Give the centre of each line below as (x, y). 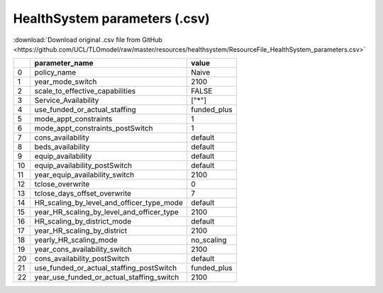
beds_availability (62, 147)
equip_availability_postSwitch (83, 165)
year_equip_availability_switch (84, 175)
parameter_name (64, 63)
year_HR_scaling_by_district (81, 231)
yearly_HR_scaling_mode (76, 240)
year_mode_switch (66, 82)
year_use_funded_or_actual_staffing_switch (107, 277)
